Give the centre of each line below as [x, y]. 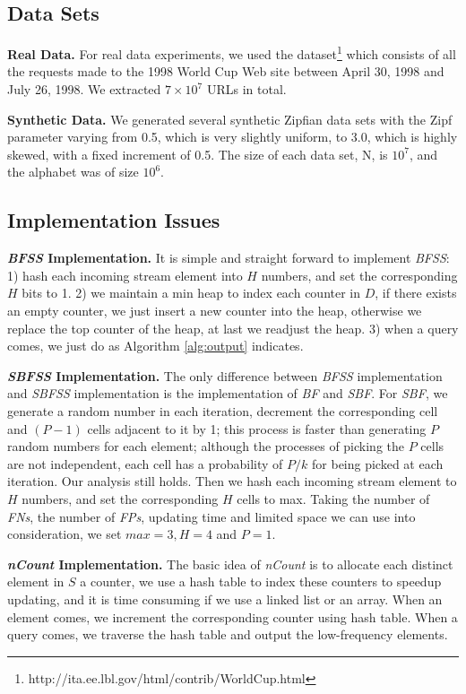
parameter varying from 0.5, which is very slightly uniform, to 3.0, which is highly [233, 137]
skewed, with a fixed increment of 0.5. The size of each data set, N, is [198, 154]
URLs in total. [246, 89]
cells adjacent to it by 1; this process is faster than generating [257, 428]
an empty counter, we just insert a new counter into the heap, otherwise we [215, 310]
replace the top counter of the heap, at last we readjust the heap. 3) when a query [233, 328]
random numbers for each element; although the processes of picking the [206, 446]
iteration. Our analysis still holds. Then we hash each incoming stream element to [232, 481]
